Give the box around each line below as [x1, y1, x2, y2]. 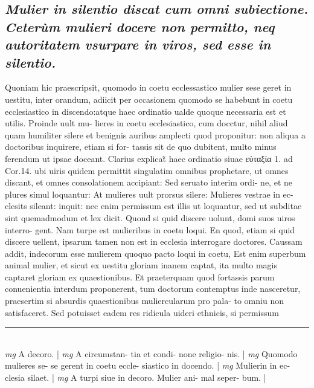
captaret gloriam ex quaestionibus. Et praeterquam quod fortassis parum [5, 270, 275, 283]
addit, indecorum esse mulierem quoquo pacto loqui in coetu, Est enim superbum [5, 247, 306, 259]
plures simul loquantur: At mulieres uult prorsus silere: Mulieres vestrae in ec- [5, 187, 293, 200]
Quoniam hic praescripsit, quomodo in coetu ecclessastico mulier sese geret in [5, 81, 292, 94]
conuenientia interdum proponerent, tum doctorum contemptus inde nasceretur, [5, 282, 301, 295]
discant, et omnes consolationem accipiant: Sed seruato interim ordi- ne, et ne [5, 176, 292, 189]
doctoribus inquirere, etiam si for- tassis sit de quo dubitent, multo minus [5, 140, 277, 153]
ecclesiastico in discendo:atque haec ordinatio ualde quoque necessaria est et [5, 105, 286, 117]
